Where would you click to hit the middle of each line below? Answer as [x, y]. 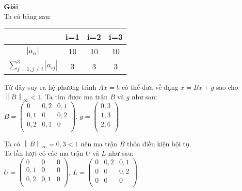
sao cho [227, 87]
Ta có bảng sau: [27, 16]
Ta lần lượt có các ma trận [44, 153]
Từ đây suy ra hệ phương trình [50, 87]
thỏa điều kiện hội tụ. [159, 143]
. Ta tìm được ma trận [74, 96]
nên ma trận [99, 143]
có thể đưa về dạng [150, 87]
